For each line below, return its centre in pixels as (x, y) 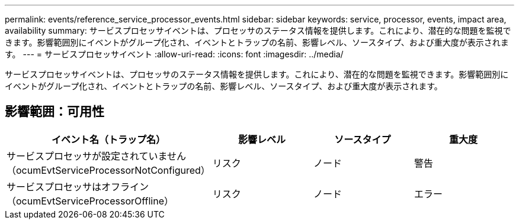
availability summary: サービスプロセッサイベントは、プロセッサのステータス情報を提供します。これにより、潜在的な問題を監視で (258, 30)
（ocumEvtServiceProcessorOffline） (90, 201)
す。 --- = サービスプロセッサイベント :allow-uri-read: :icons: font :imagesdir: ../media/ (174, 54)
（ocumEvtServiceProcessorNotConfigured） (108, 170)
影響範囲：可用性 (55, 112)
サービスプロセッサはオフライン (78, 186)
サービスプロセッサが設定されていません (97, 156)
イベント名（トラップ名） (108, 139)
